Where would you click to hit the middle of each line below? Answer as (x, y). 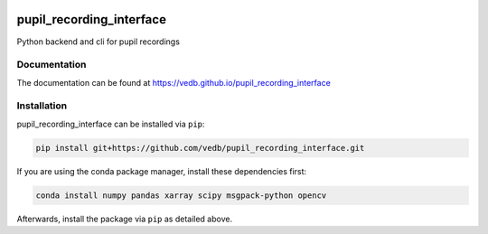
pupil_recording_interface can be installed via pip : (111, 124)
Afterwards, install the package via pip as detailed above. (125, 219)
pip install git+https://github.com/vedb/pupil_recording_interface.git (200, 148)
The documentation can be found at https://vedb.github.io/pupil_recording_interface (174, 82)
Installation (42, 106)
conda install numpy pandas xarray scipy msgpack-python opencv (181, 195)
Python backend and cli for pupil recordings (99, 42)
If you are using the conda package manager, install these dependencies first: (162, 171)
